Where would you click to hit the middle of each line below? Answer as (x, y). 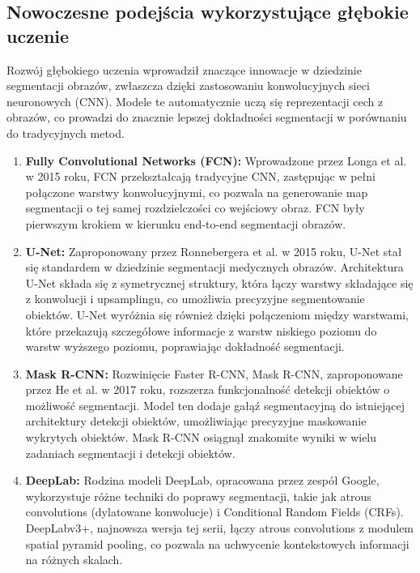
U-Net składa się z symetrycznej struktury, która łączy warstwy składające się (219, 282)
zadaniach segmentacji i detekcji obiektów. (130, 453)
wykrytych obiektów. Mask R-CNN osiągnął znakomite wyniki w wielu (201, 437)
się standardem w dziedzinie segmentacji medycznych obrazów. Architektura (214, 267)
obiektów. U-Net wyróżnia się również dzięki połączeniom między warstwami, (217, 314)
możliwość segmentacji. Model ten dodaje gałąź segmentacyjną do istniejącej (215, 405)
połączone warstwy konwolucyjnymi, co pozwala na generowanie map (197, 192)
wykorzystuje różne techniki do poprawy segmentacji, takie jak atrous (198, 496)
